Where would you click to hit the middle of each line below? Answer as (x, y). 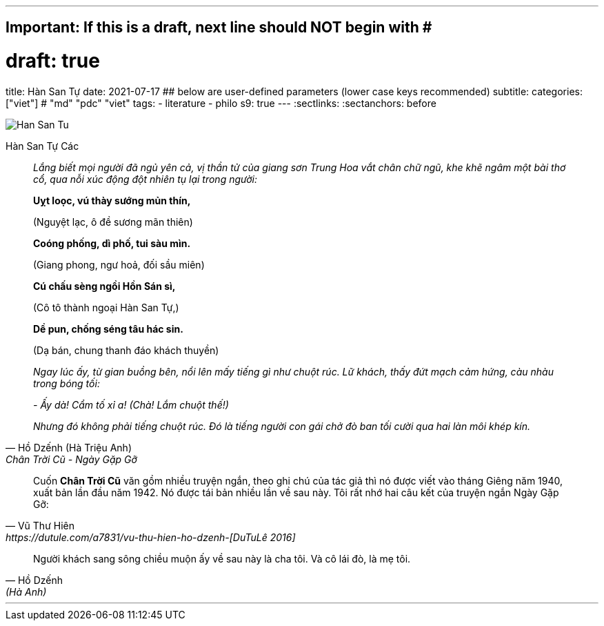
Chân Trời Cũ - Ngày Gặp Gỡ (71, 459)
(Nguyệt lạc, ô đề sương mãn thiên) (113, 222)
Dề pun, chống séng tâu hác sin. (108, 329)
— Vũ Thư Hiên (40, 525)
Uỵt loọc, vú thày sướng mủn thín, (112, 200)
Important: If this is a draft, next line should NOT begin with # (219, 28)
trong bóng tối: (67, 383)
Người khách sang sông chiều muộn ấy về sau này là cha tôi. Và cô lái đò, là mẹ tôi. (222, 558)
